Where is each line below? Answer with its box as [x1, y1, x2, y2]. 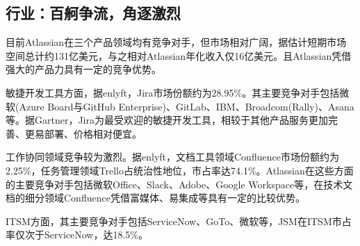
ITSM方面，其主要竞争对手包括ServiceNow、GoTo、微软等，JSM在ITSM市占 [6, 213, 352, 228]
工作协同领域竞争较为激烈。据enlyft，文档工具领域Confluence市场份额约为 [6, 149, 339, 164]
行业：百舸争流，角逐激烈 [6, 2, 181, 24]
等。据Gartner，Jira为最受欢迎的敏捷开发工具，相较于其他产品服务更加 [6, 113, 328, 127]
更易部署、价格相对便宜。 [24, 126, 142, 140]
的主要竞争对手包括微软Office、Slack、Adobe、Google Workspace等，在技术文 [6, 177, 353, 191]
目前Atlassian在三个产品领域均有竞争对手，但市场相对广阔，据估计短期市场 [6, 35, 347, 49]
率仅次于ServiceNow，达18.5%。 [6, 227, 148, 242]
